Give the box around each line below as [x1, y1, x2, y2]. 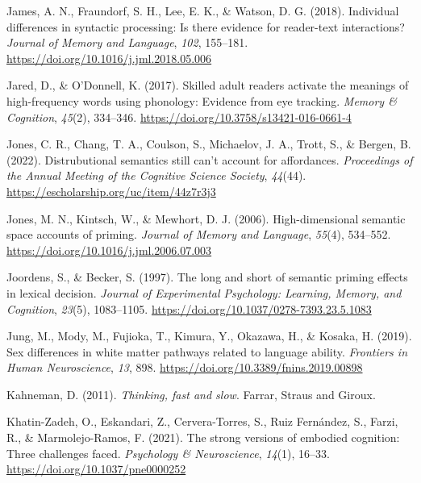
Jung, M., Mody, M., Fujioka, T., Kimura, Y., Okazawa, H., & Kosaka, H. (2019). [6, 327, 412, 344]
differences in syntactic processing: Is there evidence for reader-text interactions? [6, 18, 405, 35]
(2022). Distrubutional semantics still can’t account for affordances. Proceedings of [6, 151, 413, 168]
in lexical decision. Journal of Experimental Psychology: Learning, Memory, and [6, 284, 402, 301]
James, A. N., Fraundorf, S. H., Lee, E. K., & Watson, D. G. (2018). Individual [6, 2, 399, 19]
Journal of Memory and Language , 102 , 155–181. [6, 34, 248, 51]
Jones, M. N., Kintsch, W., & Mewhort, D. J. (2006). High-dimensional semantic [6, 210, 406, 227]
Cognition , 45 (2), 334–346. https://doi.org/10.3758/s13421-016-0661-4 [6, 108, 352, 125]
